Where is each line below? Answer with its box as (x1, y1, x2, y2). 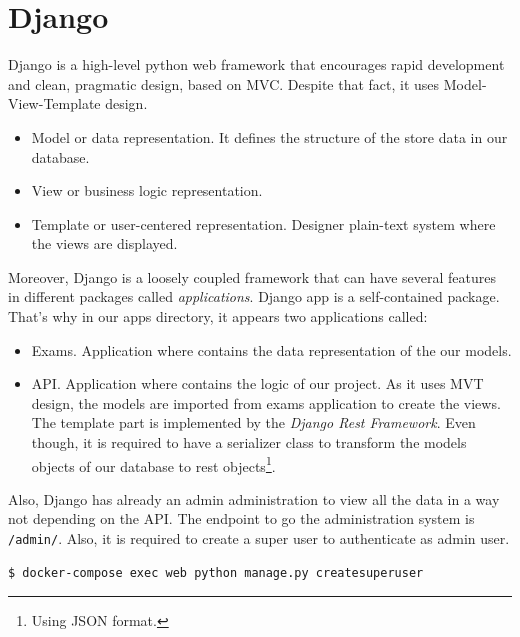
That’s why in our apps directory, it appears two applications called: (8, 306, 428, 327)
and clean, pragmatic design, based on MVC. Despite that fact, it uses (8, 73, 440, 94)
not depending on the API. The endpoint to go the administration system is (8, 508, 475, 529)
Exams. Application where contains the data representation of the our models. (31, 339, 512, 360)
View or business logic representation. (31, 180, 263, 201)
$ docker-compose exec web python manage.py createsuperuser (8, 565, 424, 580)
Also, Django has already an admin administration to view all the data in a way (8, 488, 500, 509)
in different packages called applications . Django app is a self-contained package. (8, 286, 500, 307)
